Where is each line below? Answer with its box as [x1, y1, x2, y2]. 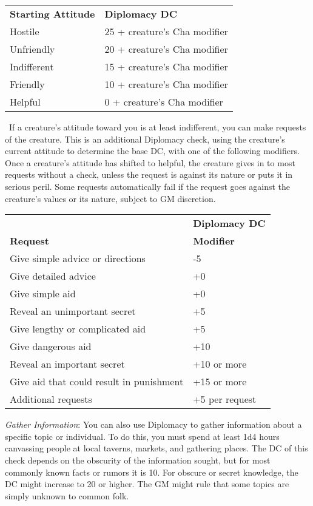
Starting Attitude [10, 7, 95, 21]
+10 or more [193, 357, 247, 371]
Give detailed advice [10, 269, 96, 283]
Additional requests [10, 392, 92, 406]
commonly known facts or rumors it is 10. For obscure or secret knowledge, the [5, 465, 298, 478]
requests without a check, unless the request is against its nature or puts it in [5, 168, 293, 181]
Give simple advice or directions [10, 251, 146, 266]
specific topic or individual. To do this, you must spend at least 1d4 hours [5, 430, 280, 442]
